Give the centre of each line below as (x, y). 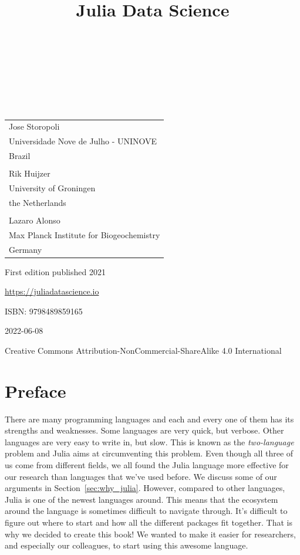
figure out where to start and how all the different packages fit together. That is (149, 522)
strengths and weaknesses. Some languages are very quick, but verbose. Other (144, 430)
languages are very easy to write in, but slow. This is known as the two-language (149, 441)
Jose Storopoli (34, 126)
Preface (36, 390)
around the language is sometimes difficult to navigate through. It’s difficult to (146, 511)
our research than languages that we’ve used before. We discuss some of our (141, 476)
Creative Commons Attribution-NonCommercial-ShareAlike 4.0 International (143, 350)
